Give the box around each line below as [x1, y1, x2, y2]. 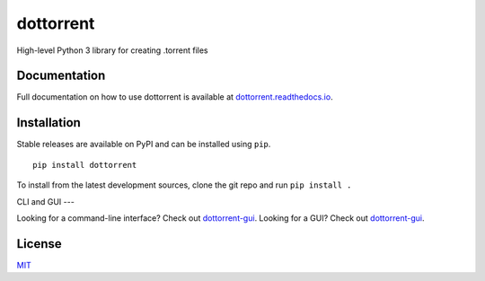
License [16, 236, 62, 251]
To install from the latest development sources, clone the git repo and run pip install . [16, 180, 352, 190]
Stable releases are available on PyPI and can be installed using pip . [16, 139, 271, 150]
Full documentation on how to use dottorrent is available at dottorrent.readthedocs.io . [16, 92, 333, 102]
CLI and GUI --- [16, 196, 75, 206]
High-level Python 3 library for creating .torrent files [16, 45, 208, 56]
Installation [16, 115, 81, 130]
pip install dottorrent [32, 160, 137, 170]
